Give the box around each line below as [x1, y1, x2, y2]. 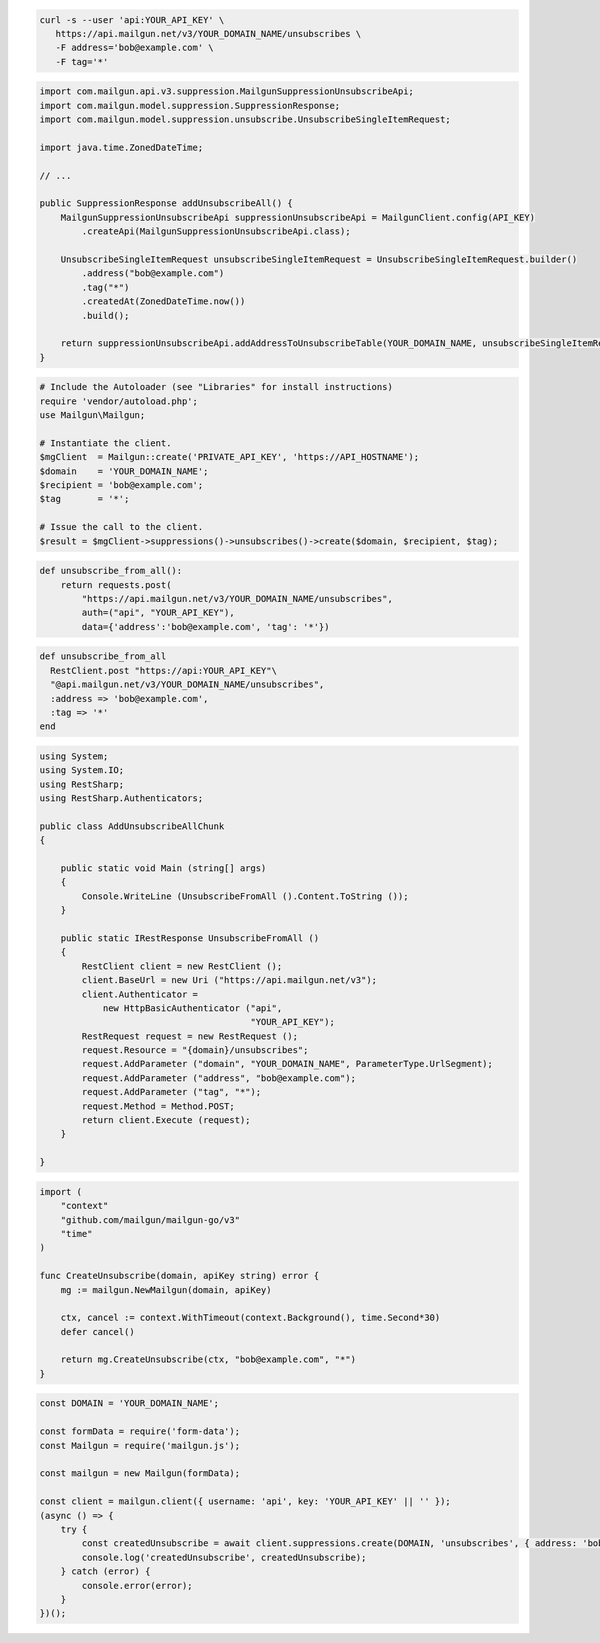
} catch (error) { [60, 1566, 151, 1577]
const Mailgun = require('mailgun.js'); [39, 1440, 240, 1451]
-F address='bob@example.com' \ [55, 42, 214, 54]
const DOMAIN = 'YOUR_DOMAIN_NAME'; [39, 1398, 220, 1409]
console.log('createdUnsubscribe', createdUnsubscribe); [81, 1551, 367, 1563]
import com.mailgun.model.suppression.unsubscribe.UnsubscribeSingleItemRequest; [39, 114, 452, 125]
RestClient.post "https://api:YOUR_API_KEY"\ [50, 665, 277, 676]
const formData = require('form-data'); [39, 1426, 240, 1437]
